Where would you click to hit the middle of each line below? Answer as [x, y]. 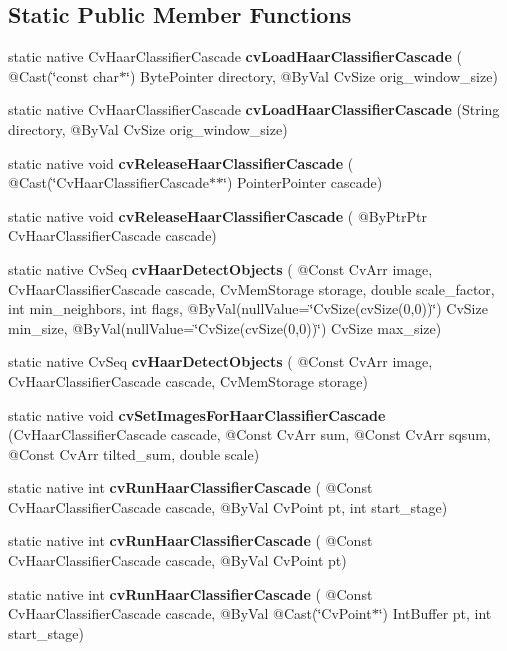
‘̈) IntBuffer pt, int [435, 613]
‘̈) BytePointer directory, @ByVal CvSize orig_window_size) [312, 75]
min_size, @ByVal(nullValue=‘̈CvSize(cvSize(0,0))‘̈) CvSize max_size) [225, 327]
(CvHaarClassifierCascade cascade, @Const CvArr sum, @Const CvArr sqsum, [249, 434]
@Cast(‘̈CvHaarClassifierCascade [109, 182]
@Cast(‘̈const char [64, 75]
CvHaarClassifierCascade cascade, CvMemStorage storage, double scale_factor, [251, 288]
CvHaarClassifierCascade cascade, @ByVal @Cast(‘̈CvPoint [190, 613]
